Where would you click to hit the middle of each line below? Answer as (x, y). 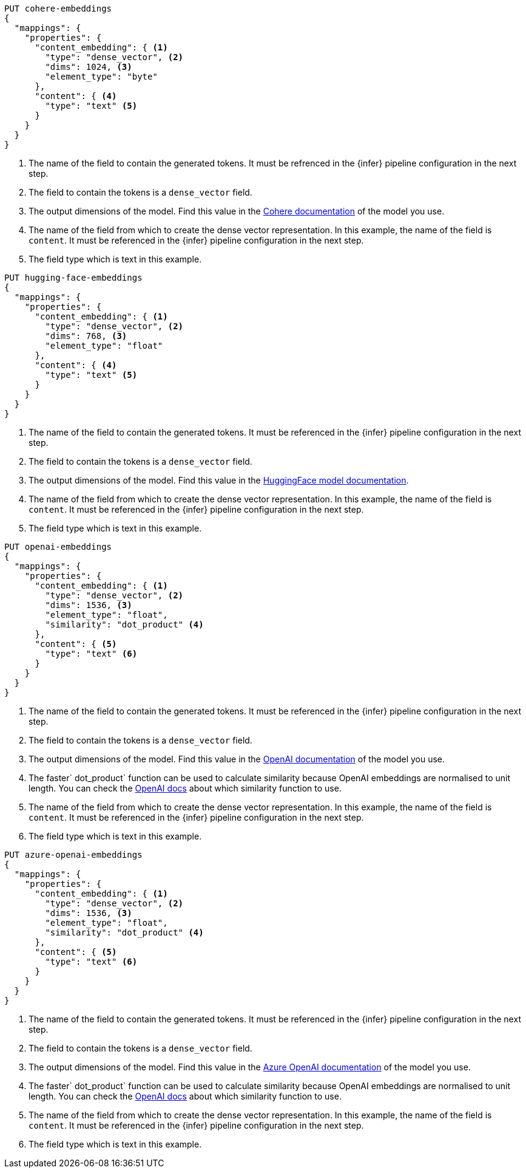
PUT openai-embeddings (58, 547)
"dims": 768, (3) (86, 336)
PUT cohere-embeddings (58, 9)
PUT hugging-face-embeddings (73, 278)
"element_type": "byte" (101, 77)
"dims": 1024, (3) (89, 67)
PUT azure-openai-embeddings (73, 855)
